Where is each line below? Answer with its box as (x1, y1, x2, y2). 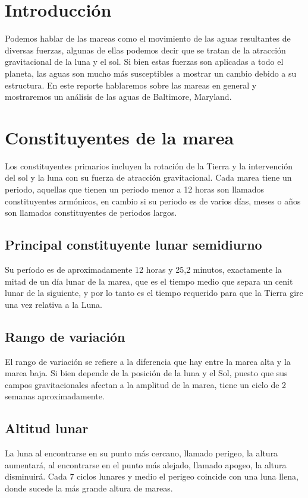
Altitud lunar (5, 419, 89, 437)
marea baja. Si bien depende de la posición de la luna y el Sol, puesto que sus (5, 367, 288, 379)
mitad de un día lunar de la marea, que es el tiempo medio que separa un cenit (5, 275, 293, 287)
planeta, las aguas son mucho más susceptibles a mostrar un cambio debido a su (5, 67, 297, 79)
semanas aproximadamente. (5, 390, 105, 402)
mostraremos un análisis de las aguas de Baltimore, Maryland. (5, 90, 232, 103)
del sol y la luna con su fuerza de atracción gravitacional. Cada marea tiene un (5, 171, 292, 184)
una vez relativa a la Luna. (5, 298, 102, 310)
